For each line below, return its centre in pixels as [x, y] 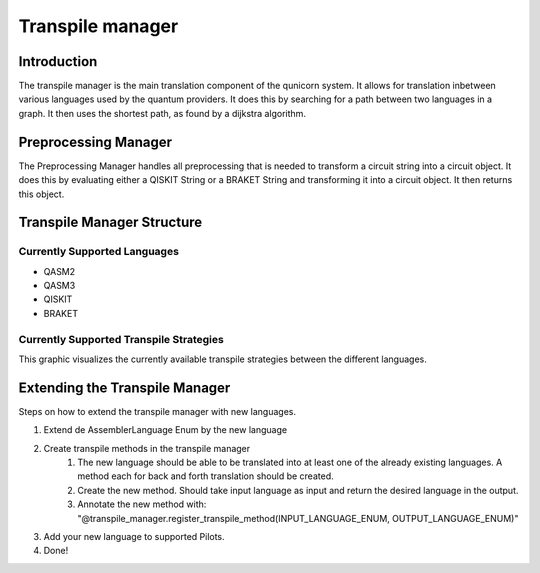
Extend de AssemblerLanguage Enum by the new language [165, 430]
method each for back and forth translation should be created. [205, 476]
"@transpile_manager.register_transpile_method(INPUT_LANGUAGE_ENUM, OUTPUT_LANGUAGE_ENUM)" [298, 518]
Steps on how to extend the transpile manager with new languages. [157, 411]
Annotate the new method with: [142, 504]
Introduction [58, 61]
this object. [41, 194]
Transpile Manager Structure [110, 222]
